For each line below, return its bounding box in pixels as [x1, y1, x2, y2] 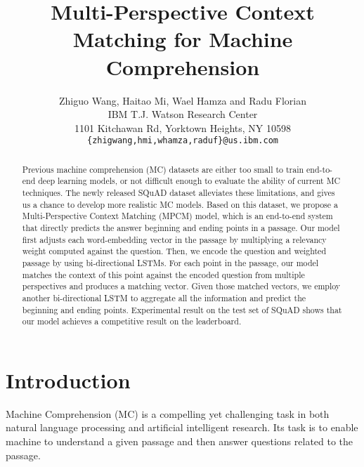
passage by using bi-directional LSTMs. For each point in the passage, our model [22, 256, 319, 268]
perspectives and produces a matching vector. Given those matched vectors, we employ [22, 280, 341, 292]
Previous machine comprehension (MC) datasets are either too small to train [22, 163, 304, 175]
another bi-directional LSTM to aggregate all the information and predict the [22, 291, 306, 303]
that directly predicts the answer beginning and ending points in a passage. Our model [22, 222, 340, 234]
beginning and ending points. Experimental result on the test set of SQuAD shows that [22, 303, 342, 315]
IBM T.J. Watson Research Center [108, 107, 258, 121]
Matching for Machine [72, 25, 293, 53]
